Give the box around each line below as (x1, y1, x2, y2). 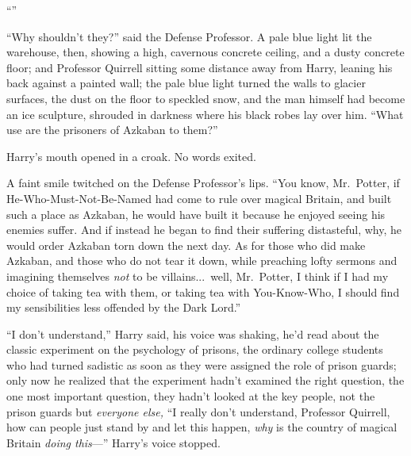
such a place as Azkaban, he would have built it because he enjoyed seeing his (6, 205, 386, 222)
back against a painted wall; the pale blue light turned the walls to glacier (6, 75, 366, 91)
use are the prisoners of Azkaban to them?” (6, 121, 218, 138)
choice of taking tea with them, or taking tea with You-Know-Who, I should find (6, 283, 400, 300)
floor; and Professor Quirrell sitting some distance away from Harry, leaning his (6, 59, 393, 75)
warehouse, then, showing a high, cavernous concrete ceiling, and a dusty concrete (6, 44, 405, 60)
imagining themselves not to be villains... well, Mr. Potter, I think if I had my (6, 267, 389, 284)
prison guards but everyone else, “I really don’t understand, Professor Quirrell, (6, 403, 390, 420)
